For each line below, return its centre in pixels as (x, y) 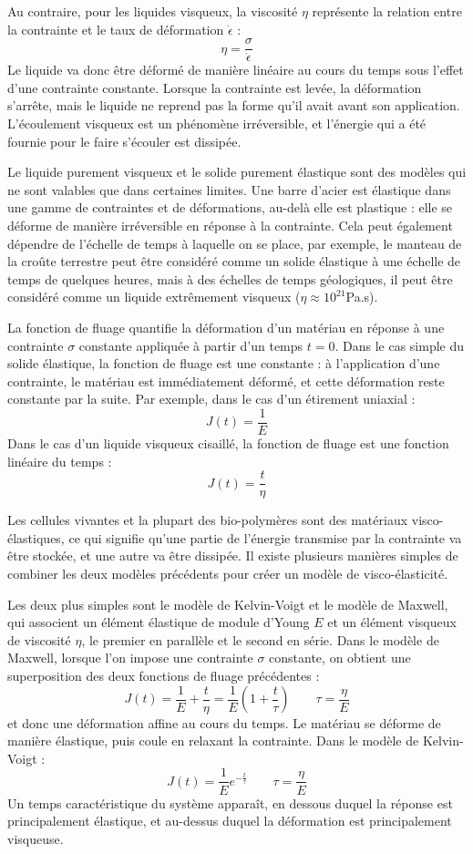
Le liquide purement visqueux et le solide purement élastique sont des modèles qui (237, 172)
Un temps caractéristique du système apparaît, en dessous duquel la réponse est (230, 803)
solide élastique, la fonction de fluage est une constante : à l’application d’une (224, 363)
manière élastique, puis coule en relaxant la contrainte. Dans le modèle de (213, 741)
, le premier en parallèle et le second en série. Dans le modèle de (260, 639)
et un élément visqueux (392, 622)
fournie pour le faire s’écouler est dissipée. (124, 141)
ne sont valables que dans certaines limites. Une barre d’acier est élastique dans (229, 189)
